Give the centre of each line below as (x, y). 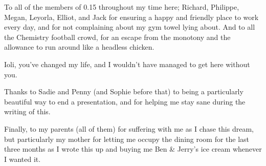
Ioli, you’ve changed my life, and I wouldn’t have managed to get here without (127, 64)
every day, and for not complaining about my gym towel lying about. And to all (130, 27)
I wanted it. (23, 159)
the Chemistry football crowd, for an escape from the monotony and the (117, 37)
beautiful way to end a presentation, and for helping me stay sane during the (125, 101)
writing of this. (27, 111)
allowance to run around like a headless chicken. (79, 47)
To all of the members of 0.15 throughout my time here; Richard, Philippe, (122, 7)
